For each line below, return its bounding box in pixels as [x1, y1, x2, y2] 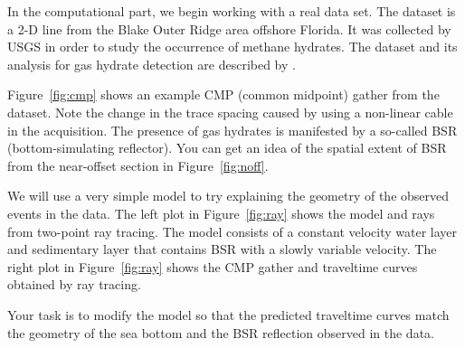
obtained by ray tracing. [7, 275, 141, 294]
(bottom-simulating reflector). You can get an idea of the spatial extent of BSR [7, 138, 447, 157]
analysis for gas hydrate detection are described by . [7, 54, 296, 73]
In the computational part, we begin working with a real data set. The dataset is [7, 2, 456, 20]
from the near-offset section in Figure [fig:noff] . [7, 155, 269, 174]
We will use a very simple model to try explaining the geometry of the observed [7, 186, 450, 205]
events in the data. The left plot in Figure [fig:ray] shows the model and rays [7, 203, 435, 222]
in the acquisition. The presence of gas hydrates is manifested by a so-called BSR [7, 120, 458, 139]
